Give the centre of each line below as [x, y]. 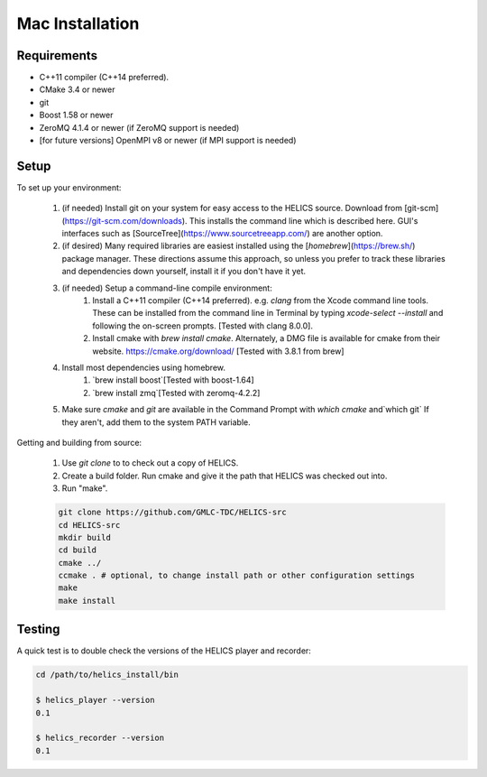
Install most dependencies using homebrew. [143, 367]
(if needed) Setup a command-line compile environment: [167, 288]
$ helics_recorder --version [100, 738]
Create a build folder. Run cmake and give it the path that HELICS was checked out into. [225, 476]
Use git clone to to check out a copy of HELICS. [150, 463]
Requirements [57, 55]
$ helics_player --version [95, 700]
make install [87, 601]
